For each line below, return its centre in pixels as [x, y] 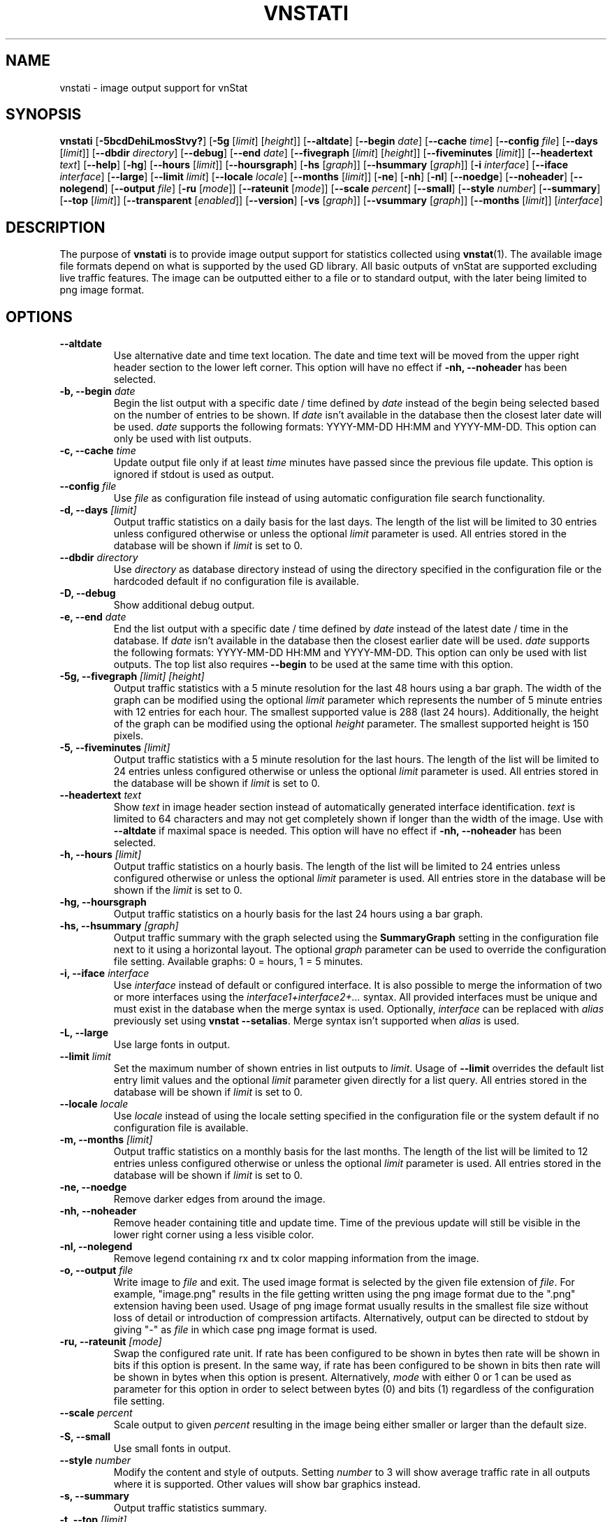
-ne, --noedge [93, 1187]
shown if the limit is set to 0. [178, 890]
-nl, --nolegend [96, 1247]
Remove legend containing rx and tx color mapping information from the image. [296, 1259]
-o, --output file [96, 1270]
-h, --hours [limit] [101, 855]
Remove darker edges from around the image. [219, 1199]
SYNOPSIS [44, 115]
